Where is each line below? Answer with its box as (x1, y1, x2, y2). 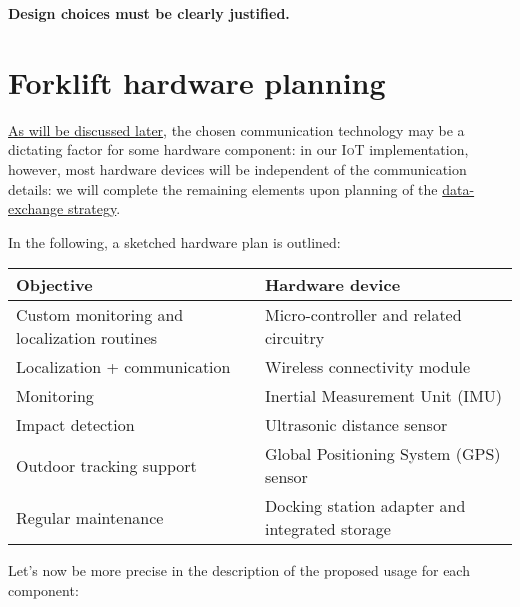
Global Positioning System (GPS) (264, 442, 501, 466)
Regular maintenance (16, 505, 164, 529)
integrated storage (264, 517, 391, 541)
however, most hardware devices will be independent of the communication (8, 158, 467, 179)
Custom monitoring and (16, 303, 184, 327)
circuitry (264, 326, 325, 350)
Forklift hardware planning (8, 61, 386, 102)
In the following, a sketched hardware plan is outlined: (8, 231, 341, 252)
